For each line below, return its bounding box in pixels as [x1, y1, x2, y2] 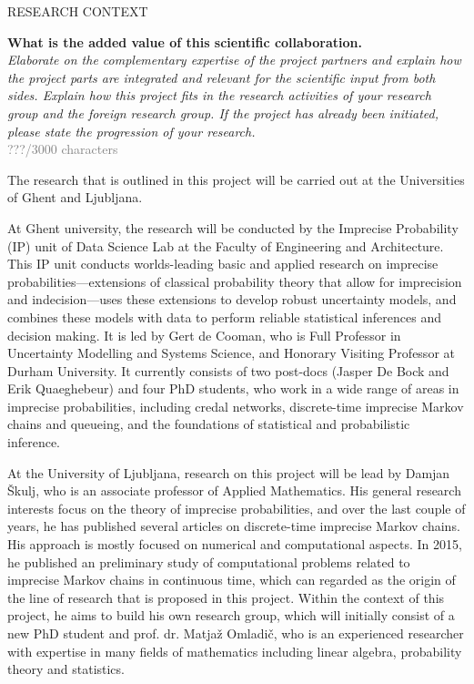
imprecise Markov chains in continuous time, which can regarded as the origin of [7, 570, 456, 589]
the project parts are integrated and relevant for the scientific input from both [7, 67, 436, 87]
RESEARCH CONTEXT [7, 2, 148, 20]
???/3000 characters [7, 139, 118, 158]
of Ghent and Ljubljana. [7, 188, 143, 207]
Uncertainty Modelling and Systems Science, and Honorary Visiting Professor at [7, 343, 455, 362]
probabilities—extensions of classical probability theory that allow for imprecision [7, 271, 462, 291]
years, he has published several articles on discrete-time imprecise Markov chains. [7, 516, 460, 536]
